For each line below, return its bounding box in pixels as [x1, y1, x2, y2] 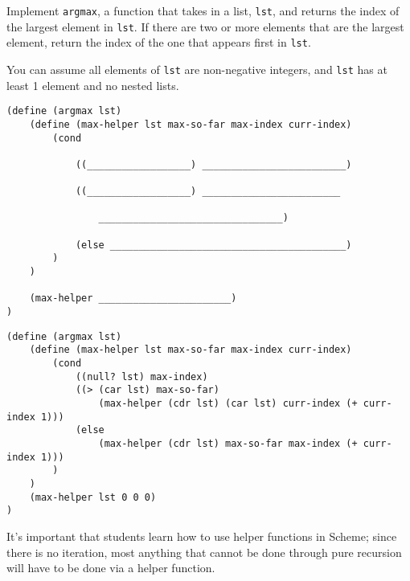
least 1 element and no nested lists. [6, 76, 179, 93]
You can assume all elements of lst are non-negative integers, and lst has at [6, 60, 387, 77]
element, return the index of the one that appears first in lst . [6, 34, 311, 51]
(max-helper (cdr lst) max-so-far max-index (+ [98, 437, 358, 449]
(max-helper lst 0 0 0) [29, 491, 157, 503]
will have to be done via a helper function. [6, 559, 215, 576]
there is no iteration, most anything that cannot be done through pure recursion [6, 543, 402, 560]
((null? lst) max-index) [75, 370, 208, 383]
